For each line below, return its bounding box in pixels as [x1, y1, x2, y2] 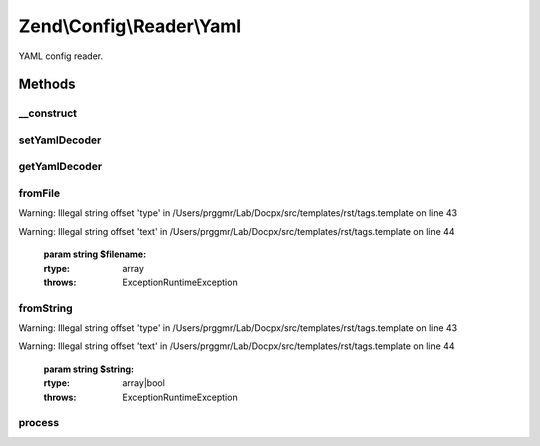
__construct [18, 106, 78, 120]
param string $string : [43, 363, 135, 375]
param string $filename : [43, 248, 147, 260]
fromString [18, 301, 74, 315]
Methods [18, 76, 76, 93]
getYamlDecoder [18, 160, 103, 174]
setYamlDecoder [18, 133, 102, 147]
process [18, 416, 60, 430]
